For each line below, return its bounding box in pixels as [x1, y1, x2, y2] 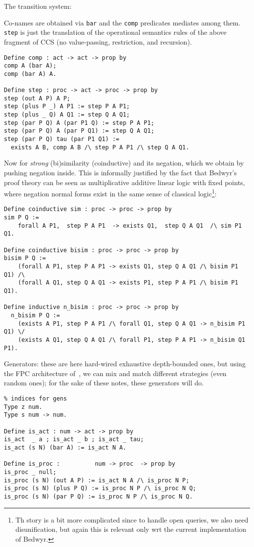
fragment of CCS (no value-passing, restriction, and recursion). [4, 36, 192, 47]
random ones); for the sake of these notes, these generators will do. [4, 378, 204, 388]
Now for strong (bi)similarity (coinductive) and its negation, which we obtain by [4, 158, 244, 168]
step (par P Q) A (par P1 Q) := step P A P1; [4, 119, 154, 126]
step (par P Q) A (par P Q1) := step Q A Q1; [4, 127, 154, 135]
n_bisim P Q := [11, 311, 60, 319]
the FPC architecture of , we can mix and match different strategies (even [4, 368, 227, 378]
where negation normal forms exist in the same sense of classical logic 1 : [4, 187, 217, 198]
